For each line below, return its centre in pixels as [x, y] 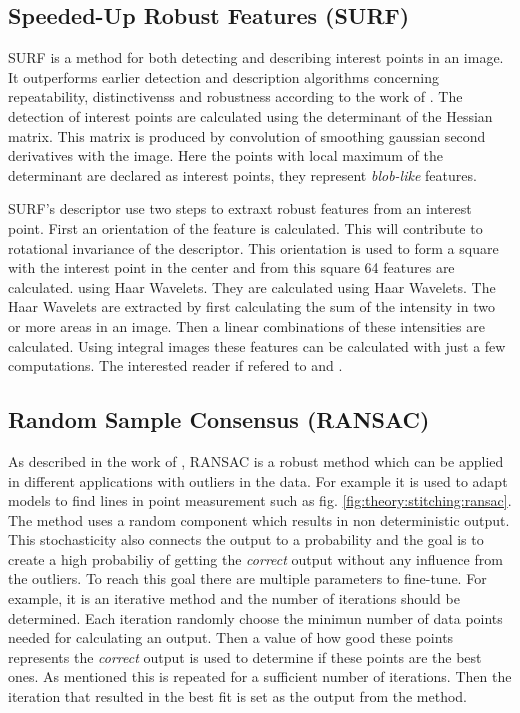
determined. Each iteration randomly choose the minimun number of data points [255, 617]
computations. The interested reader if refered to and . [175, 365]
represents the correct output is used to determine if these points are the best [245, 656]
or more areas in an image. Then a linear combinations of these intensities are [246, 325]
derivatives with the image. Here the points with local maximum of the [225, 155]
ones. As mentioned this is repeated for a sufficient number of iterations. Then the [260, 676]
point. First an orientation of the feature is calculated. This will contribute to [245, 227]
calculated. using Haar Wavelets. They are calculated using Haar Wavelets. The [252, 286]
